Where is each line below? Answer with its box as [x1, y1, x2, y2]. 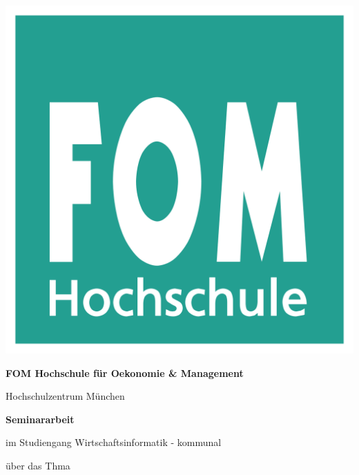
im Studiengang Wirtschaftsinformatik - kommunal [6, 435, 222, 449]
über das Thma [6, 458, 70, 472]
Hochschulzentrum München [6, 389, 125, 403]
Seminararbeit [6, 411, 75, 426]
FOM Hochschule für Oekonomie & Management [6, 365, 244, 380]
